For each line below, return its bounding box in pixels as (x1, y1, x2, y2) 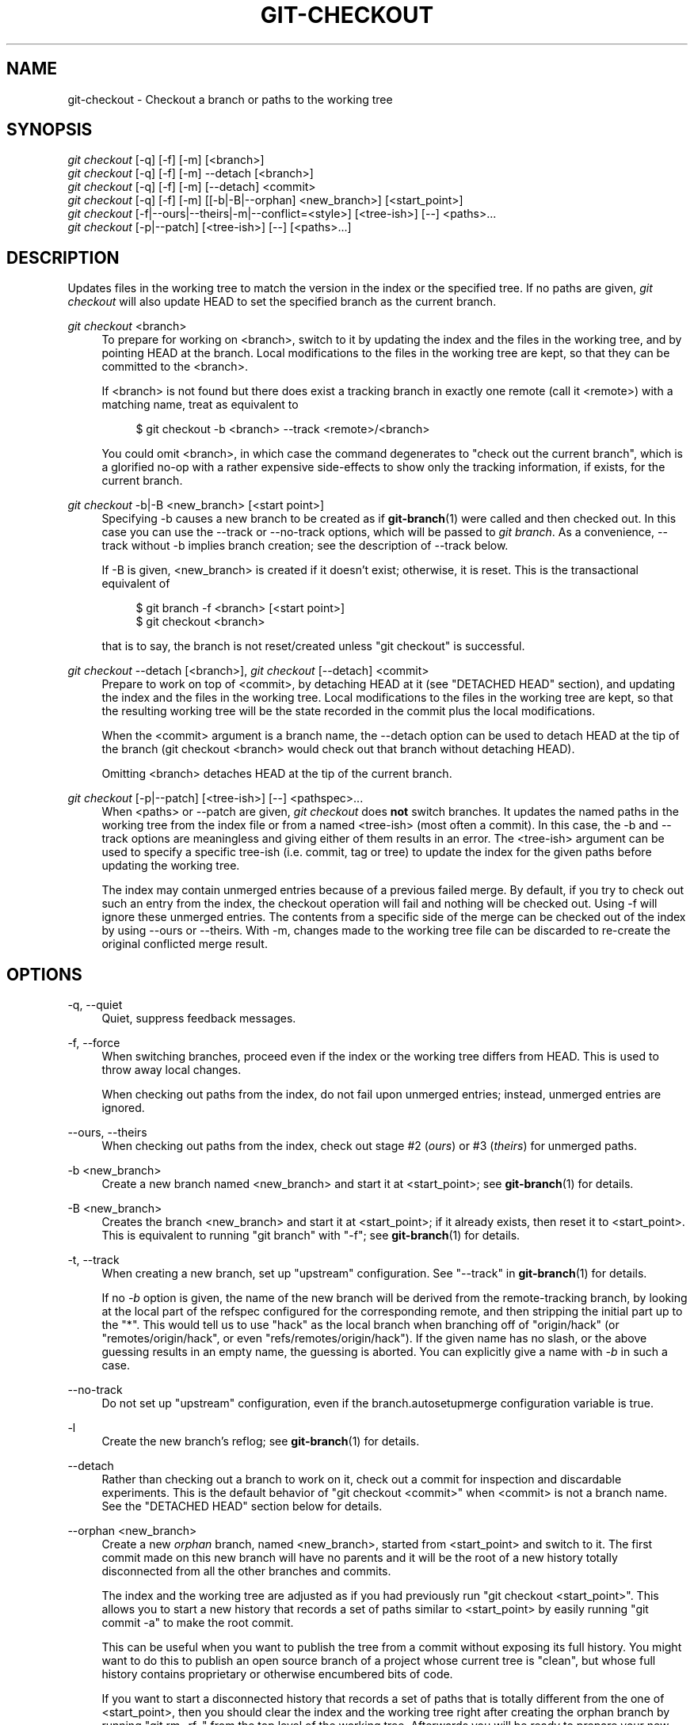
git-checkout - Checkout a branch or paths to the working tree (67, 92, 393, 106)
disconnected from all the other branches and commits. (101, 1564, 391, 1578)
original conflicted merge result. (101, 937, 268, 951)
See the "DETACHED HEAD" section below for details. (101, 1499, 383, 1514)
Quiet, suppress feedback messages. (101, 1011, 296, 1026)
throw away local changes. (101, 1063, 242, 1077)
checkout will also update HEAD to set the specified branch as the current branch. (67, 295, 497, 309)
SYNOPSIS (6, 120, 93, 140)
